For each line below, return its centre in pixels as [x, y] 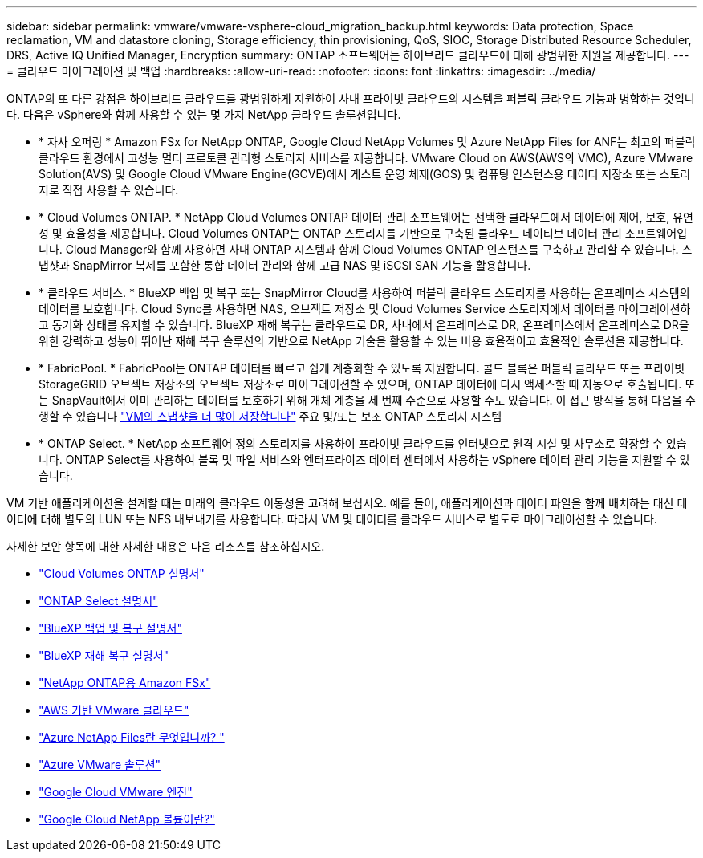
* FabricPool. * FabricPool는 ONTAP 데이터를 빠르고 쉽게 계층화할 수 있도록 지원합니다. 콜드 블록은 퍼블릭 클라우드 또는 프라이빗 [362, 368]
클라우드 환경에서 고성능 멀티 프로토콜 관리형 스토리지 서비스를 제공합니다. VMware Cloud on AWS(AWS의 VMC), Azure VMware [366, 158]
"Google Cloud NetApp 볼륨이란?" [127, 819]
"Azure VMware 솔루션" [100, 764]
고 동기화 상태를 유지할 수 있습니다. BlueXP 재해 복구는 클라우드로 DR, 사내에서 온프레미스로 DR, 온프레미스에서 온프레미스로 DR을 [364, 325]
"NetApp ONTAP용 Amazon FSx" [125, 683]
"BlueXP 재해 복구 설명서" [104, 655]
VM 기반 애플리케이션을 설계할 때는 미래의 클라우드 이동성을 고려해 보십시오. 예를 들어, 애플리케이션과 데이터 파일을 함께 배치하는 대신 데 [347, 503]
